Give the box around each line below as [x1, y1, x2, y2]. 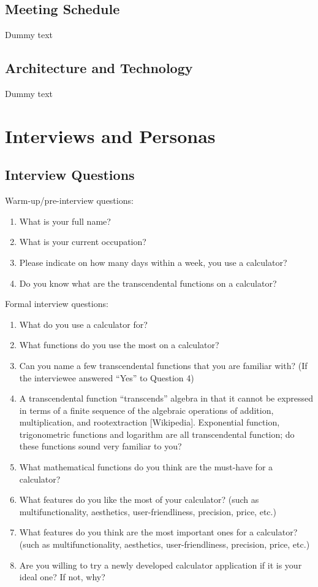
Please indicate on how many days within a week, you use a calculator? [19, 255, 287, 268]
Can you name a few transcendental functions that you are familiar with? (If [19, 359, 308, 371]
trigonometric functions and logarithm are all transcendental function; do [19, 427, 295, 440]
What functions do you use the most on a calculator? [19, 338, 219, 351]
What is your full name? [19, 214, 111, 227]
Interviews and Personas [5, 123, 216, 148]
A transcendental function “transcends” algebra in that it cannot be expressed [19, 392, 314, 405]
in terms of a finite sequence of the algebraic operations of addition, [19, 403, 274, 416]
